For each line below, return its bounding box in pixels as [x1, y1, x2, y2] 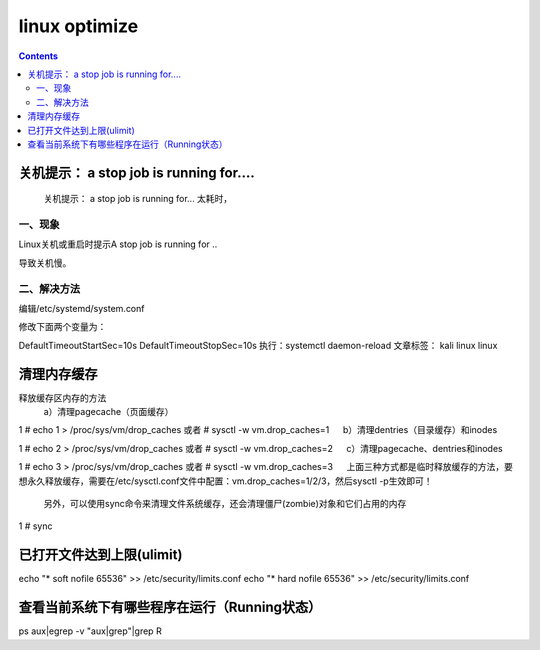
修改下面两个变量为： [18, 321, 107, 333]
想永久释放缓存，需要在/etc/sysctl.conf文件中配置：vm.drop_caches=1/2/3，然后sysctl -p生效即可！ [18, 475, 433, 487]
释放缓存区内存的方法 [18, 391, 107, 404]
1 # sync [18, 520, 53, 532]
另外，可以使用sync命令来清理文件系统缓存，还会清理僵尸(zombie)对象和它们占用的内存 [43, 498, 407, 509]
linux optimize [18, 15, 139, 37]
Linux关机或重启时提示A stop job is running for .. [18, 238, 218, 250]
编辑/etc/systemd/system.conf [18, 302, 145, 314]
